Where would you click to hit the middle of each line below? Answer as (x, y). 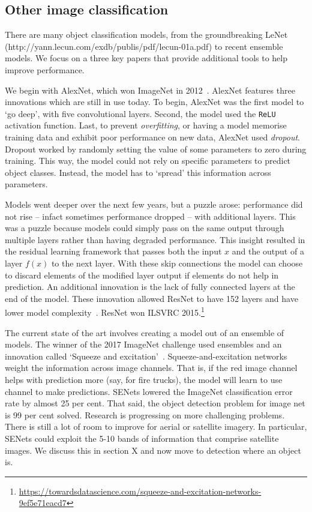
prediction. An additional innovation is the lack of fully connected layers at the (150, 287)
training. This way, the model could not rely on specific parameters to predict (148, 161)
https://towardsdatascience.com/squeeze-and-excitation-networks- (140, 491)
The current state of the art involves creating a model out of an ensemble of (145, 332)
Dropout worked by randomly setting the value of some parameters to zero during (156, 149)
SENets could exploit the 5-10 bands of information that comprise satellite (142, 438)
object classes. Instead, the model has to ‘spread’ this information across (138, 172)
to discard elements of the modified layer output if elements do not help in (142, 275)
